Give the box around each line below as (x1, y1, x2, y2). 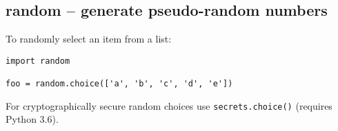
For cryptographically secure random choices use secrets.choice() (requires (6, 98, 332, 112)
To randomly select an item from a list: (6, 32, 172, 46)
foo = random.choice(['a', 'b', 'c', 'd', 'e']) (6, 79, 233, 89)
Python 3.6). (6, 112, 59, 126)
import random (6, 56, 70, 66)
